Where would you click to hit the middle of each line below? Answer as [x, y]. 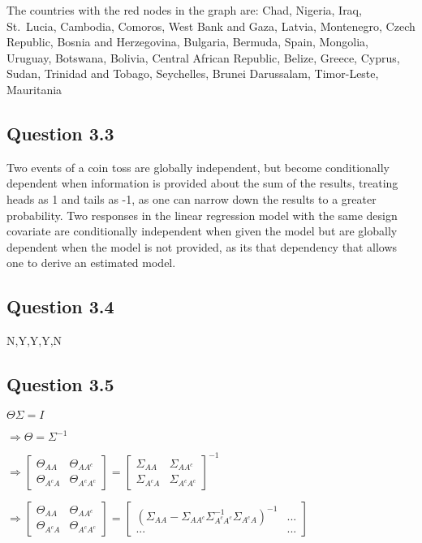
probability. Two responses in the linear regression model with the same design [202, 215]
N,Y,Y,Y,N [34, 340]
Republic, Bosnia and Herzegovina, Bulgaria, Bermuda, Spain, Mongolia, [187, 42]
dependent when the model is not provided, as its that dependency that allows [202, 246]
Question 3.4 [60, 306]
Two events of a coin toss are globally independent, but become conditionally [198, 167]
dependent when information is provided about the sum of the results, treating [202, 183]
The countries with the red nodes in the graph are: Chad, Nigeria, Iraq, [184, 10]
